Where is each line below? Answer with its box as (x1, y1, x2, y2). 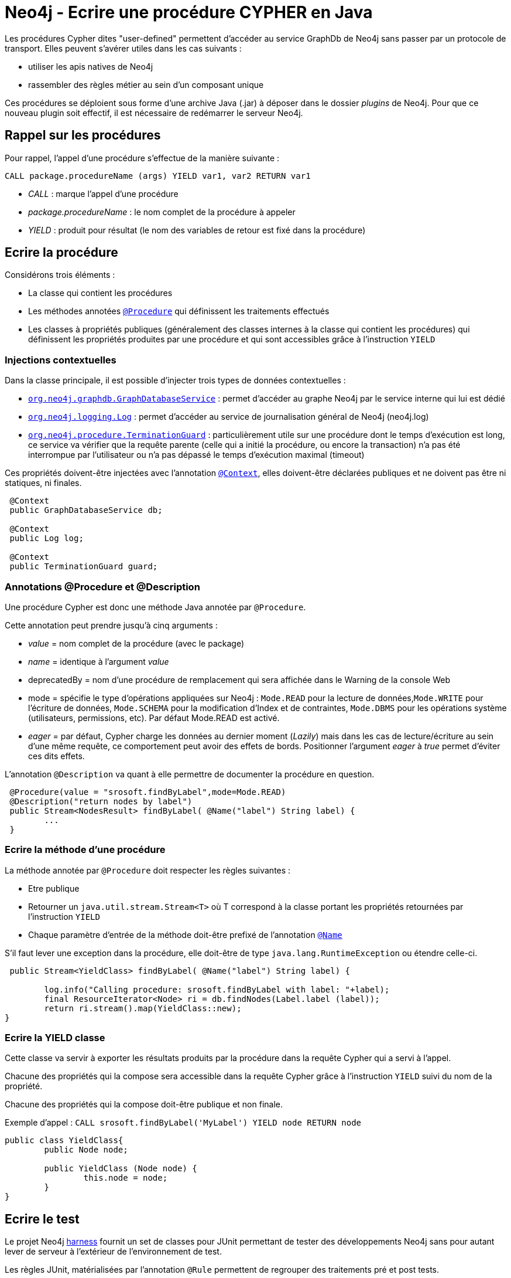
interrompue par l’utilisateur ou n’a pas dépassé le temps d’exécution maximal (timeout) (28, 450, 365, 460)
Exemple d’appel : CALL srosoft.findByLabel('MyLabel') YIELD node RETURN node (5, 1117, 362, 1128)
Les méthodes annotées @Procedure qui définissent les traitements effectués (28, 306, 330, 317)
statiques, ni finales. (5, 478, 82, 488)
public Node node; (44, 1145, 128, 1155)
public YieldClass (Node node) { (44, 1164, 197, 1174)
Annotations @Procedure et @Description (5, 580, 200, 593)
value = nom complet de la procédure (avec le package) (28, 638, 245, 648)
